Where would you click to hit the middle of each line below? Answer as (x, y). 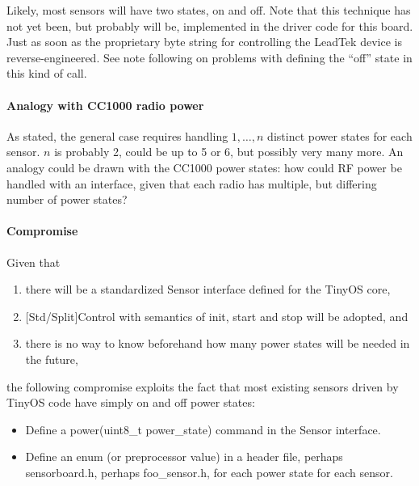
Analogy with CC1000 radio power (105, 105)
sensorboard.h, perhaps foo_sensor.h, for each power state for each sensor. (209, 472)
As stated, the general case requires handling (117, 135)
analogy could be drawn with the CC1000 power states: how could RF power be (204, 167)
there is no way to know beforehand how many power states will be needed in (218, 343)
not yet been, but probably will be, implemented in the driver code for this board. (210, 25)
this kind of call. (47, 73)
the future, (52, 359)
